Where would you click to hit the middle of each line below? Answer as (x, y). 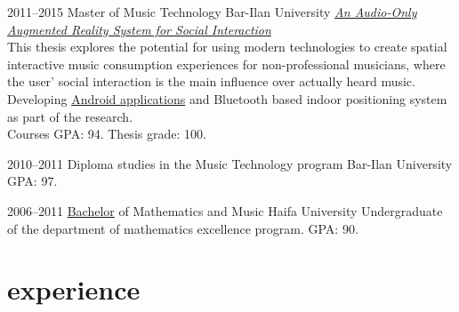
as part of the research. (70, 116)
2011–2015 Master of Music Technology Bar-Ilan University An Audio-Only (212, 12)
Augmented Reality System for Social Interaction (139, 29)
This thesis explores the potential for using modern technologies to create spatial (227, 47)
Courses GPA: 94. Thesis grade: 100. (107, 134)
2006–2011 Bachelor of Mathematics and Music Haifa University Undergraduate (225, 210)
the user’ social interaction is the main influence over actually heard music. (211, 81)
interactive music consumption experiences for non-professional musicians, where (226, 64)
